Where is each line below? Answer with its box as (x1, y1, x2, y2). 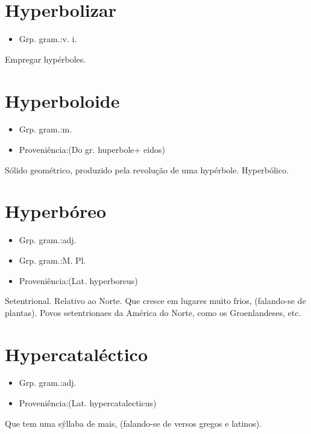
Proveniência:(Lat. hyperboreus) (19, 274, 138, 287)
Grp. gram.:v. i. (19, 33, 77, 45)
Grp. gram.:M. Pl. (19, 253, 86, 266)
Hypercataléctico (5, 341, 148, 366)
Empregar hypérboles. (5, 52, 86, 65)
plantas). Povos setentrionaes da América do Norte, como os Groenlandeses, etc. (5, 306, 301, 318)
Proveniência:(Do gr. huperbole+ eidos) (19, 143, 165, 156)
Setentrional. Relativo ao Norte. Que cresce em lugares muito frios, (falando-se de (5, 294, 306, 307)
